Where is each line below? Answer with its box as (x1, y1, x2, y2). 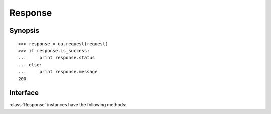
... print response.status (18, 55, 95, 61)
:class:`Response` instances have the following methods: (9, 102, 127, 108)
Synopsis (9, 26, 40, 35)
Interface (9, 89, 39, 97)
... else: (18, 62, 42, 67)
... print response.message (18, 69, 98, 75)
